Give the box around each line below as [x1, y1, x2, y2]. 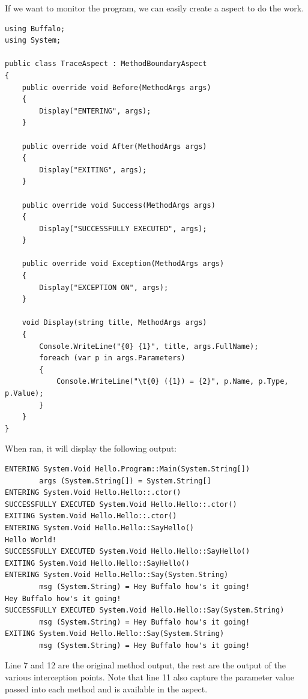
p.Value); [5, 389, 44, 398]
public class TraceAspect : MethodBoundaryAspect [5, 59, 207, 68]
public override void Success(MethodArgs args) [22, 201, 216, 210]
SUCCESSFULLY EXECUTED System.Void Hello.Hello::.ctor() [5, 500, 237, 509]
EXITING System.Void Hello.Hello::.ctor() [5, 512, 177, 521]
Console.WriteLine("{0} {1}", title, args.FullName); [39, 342, 259, 351]
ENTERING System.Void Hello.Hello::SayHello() [5, 523, 194, 532]
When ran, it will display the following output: [5, 442, 177, 455]
